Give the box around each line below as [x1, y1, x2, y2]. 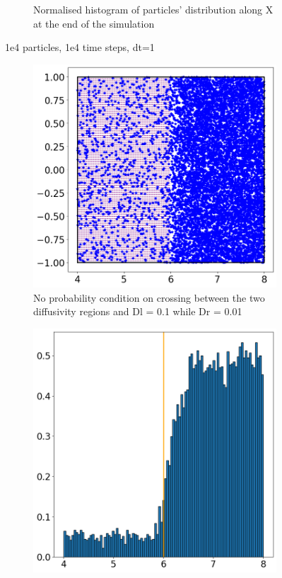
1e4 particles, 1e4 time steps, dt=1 [5, 40, 155, 55]
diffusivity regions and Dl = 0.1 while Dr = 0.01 [33, 304, 242, 319]
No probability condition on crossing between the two [33, 290, 265, 305]
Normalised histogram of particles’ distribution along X [33, 2, 274, 16]
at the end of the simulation [33, 16, 155, 30]
